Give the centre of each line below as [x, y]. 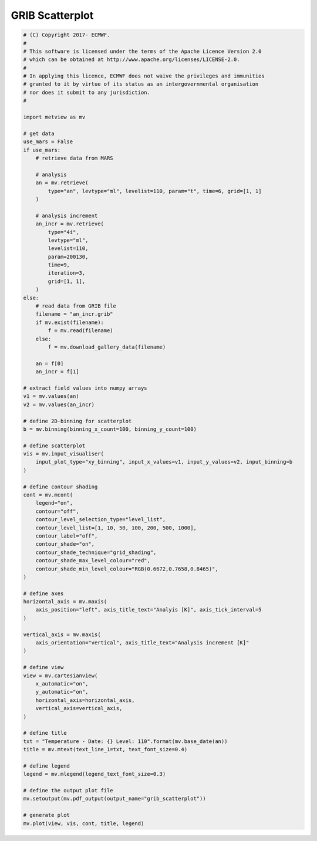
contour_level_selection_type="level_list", [101, 520]
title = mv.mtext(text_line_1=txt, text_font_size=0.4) [105, 749]
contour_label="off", [67, 536]
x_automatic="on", [62, 684]
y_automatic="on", [62, 692]
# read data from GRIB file [76, 306]
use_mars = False [48, 142]
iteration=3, [67, 273]
